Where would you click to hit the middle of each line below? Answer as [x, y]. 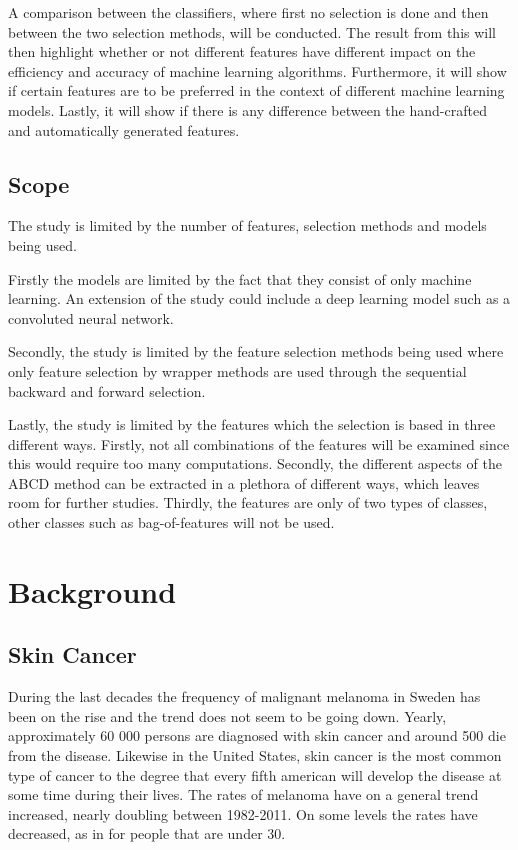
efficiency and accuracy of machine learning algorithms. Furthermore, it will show [257, 70]
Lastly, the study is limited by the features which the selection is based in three [252, 424]
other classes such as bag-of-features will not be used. [171, 522]
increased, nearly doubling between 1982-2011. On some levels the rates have [243, 813]
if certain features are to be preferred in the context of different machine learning [256, 90]
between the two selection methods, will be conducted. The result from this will [252, 31]
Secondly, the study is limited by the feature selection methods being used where [256, 351]
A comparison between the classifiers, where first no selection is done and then [248, 12]
